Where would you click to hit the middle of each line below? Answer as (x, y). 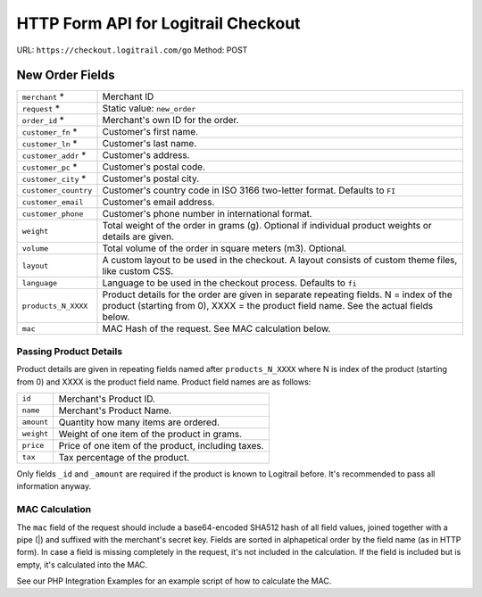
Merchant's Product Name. (115, 410)
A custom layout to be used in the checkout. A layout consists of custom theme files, (280, 261)
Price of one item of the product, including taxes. (161, 445)
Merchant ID (128, 96)
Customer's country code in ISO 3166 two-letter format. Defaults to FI (249, 190)
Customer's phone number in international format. (207, 214)
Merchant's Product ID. (107, 399)
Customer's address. (146, 155)
